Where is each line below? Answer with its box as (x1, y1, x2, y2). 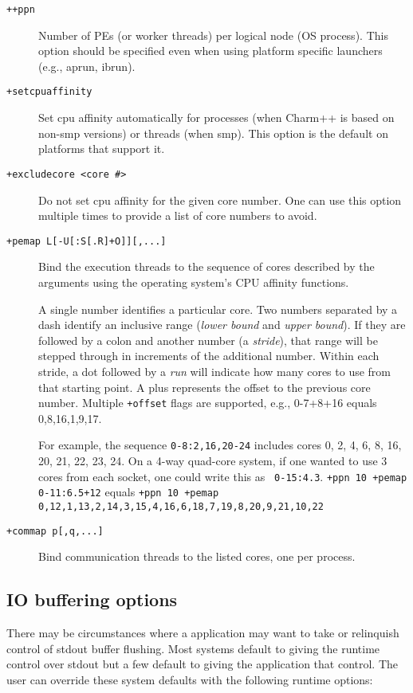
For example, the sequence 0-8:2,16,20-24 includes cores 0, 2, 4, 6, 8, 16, (38, 437, 402, 453)
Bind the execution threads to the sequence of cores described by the (38, 258, 375, 275)
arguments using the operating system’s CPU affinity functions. (38, 273, 349, 290)
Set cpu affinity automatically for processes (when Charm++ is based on (38, 109, 395, 126)
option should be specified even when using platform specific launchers (38, 42, 383, 59)
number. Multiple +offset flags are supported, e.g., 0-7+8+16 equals (38, 394, 377, 411)
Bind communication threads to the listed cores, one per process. (38, 548, 356, 565)
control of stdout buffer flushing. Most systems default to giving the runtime (6, 640, 380, 656)
